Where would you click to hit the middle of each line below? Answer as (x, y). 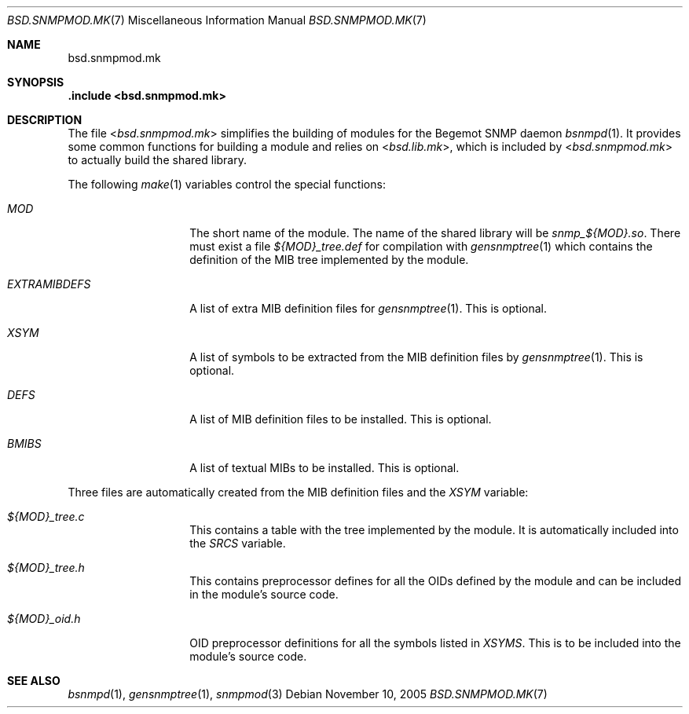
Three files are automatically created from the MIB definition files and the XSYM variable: (298, 492)
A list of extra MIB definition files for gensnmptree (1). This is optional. (368, 308)
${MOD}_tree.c (46, 516)
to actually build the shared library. (157, 160)
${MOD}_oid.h (44, 619)
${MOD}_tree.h (46, 568)
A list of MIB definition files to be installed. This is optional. (341, 419)
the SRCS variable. (238, 543)
